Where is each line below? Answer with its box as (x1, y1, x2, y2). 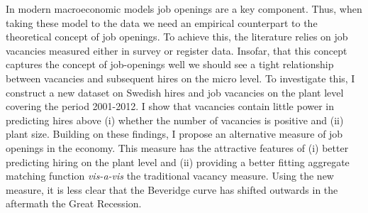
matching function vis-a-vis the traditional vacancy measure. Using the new (6, 168, 334, 183)
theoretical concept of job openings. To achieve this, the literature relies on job (6, 29, 348, 44)
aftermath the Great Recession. (6, 196, 142, 211)
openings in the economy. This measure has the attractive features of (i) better (6, 140, 349, 155)
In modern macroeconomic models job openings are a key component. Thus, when (6, 1, 362, 16)
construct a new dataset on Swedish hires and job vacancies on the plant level (6, 84, 344, 99)
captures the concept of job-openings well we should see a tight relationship (6, 57, 334, 72)
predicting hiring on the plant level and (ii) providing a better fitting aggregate (6, 154, 350, 169)
